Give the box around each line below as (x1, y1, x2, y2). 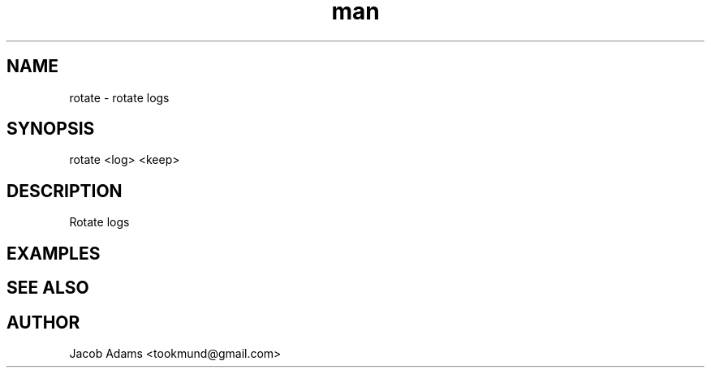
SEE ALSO (6, 277, 89, 299)
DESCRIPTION (6, 180, 123, 201)
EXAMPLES (6, 243, 101, 264)
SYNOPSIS (6, 118, 95, 140)
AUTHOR (6, 312, 80, 333)
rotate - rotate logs (69, 90, 170, 105)
